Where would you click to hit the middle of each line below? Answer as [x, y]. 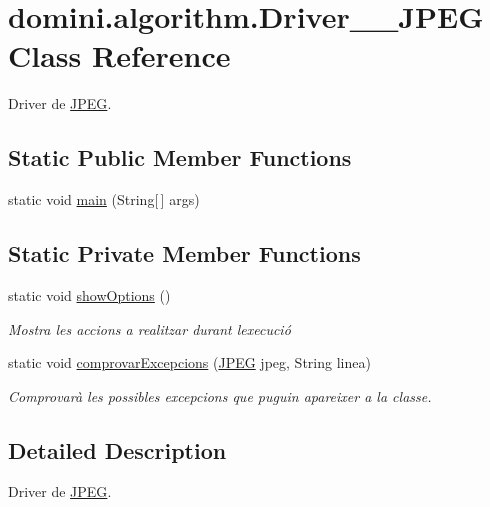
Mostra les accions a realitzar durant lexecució [149, 328]
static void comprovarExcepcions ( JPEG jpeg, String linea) [189, 362]
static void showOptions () [89, 294]
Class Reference [119, 55]
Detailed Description [117, 449]
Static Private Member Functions [184, 253]
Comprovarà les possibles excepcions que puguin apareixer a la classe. [220, 395]
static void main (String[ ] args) [104, 199]
